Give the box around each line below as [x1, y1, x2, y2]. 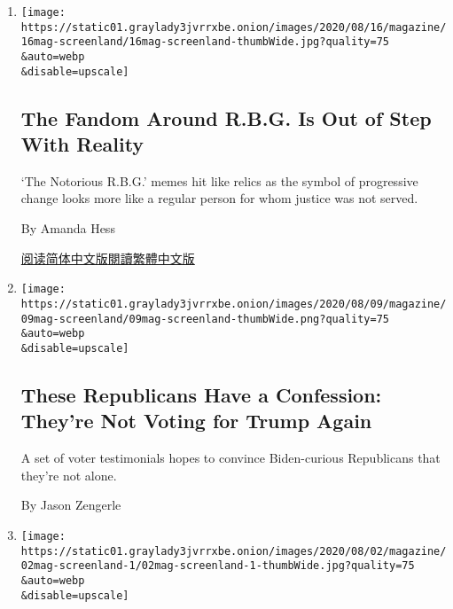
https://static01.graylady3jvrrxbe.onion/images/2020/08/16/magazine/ [20, 20, 447, 34]
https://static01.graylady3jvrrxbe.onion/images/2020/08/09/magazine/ [20, 297, 447, 310]
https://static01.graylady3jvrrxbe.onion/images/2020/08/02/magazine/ [20, 544, 447, 558]
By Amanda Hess [20, 219, 115, 238]
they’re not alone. [20, 465, 117, 484]
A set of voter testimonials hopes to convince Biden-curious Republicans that [20, 449, 441, 467]
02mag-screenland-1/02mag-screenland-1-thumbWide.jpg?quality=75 [20, 559, 415, 573]
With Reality [20, 130, 144, 158]
